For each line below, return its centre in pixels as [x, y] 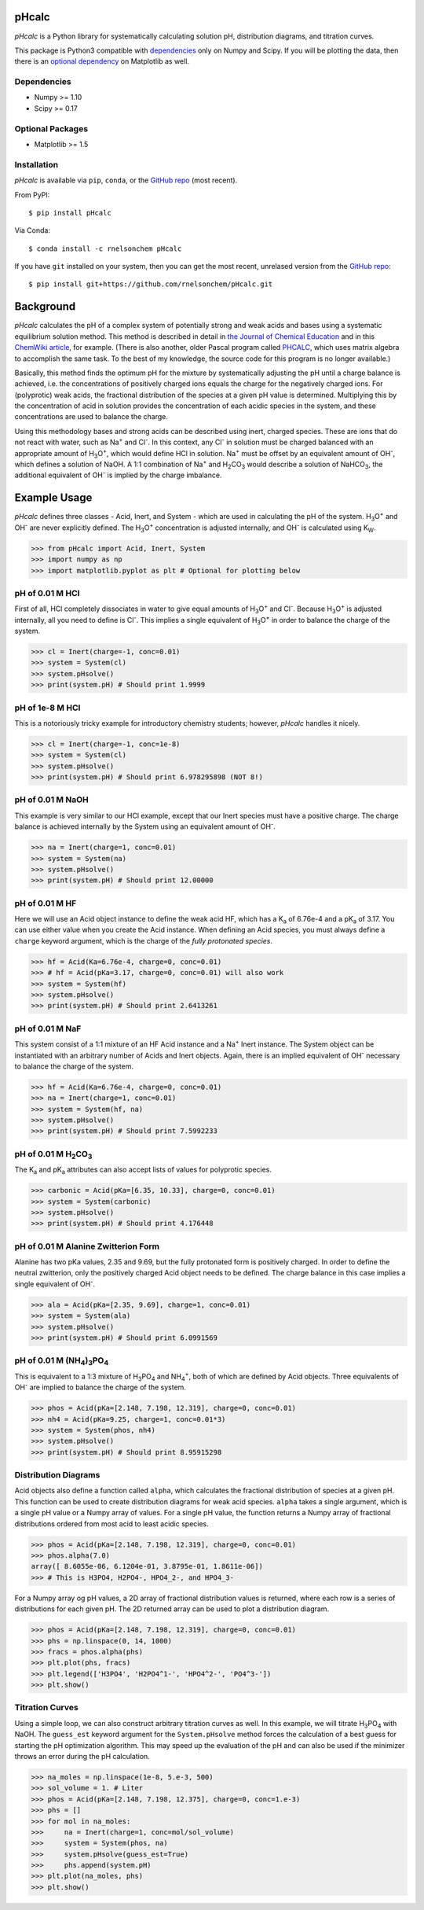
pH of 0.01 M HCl [47, 593]
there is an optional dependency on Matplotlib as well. [102, 61]
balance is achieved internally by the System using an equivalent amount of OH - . [145, 826]
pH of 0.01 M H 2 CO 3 [53, 1155]
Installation [37, 164]
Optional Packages [51, 128]
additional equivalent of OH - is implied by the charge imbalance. [118, 474]
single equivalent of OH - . [55, 1283]
